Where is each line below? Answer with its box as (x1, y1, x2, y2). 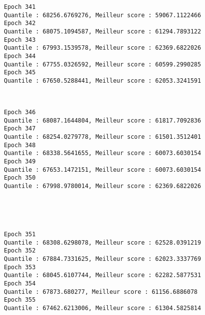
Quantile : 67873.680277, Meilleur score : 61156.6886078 (4, 288, 198, 295)
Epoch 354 (4, 280, 36, 287)
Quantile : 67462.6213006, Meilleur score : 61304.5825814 (4, 304, 201, 312)
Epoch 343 (4, 36, 36, 43)
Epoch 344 (4, 52, 36, 60)
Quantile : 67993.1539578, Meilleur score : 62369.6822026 (4, 44, 201, 52)
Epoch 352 (4, 247, 36, 254)
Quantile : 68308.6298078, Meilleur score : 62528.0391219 (4, 239, 201, 246)
